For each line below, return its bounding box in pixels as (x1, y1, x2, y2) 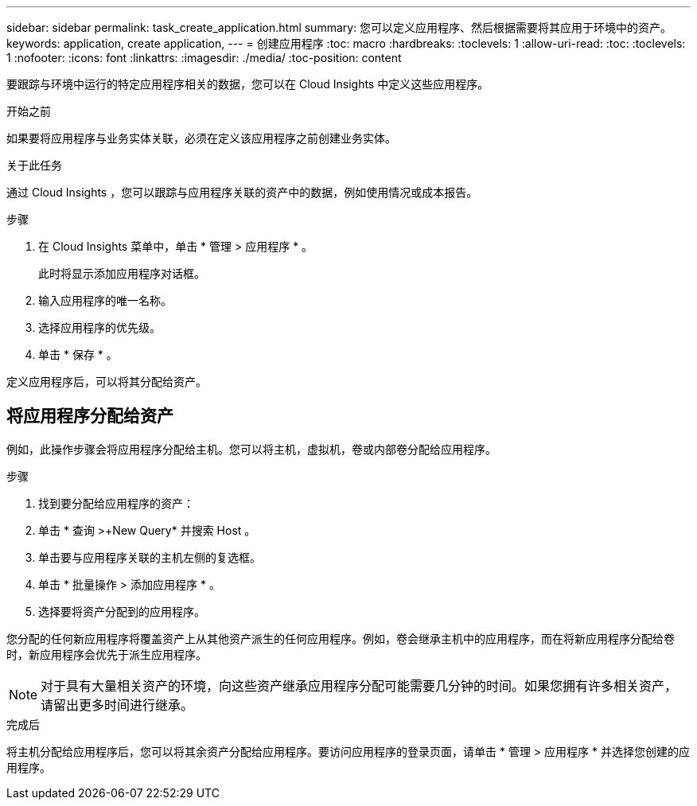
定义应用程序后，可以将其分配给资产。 (6, 375, 207, 388)
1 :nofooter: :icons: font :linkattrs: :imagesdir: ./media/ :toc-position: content (6, 51, 402, 64)
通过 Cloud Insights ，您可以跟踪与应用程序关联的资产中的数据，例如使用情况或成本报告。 (6, 185, 478, 199)
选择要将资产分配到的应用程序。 (38, 604, 205, 618)
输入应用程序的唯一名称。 (38, 294, 172, 307)
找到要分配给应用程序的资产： (38, 496, 194, 510)
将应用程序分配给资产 (6, 406, 173, 426)
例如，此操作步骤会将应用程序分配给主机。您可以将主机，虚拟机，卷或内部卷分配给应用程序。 (6, 442, 496, 456)
